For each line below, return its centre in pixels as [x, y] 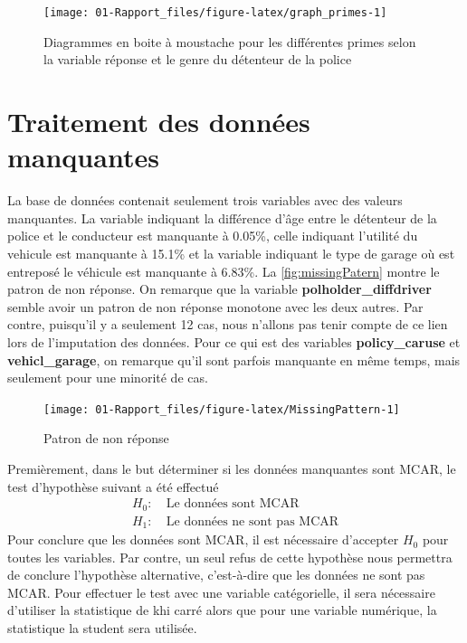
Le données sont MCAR [233, 504]
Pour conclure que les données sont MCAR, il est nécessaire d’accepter [203, 539]
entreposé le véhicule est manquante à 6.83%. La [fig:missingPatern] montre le [224, 271]
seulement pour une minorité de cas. [108, 378]
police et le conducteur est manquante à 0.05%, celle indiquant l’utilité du [213, 236]
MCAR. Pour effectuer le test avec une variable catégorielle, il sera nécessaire [221, 592]
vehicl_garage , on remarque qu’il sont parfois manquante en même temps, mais [234, 359]
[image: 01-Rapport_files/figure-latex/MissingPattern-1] [222, 409]
